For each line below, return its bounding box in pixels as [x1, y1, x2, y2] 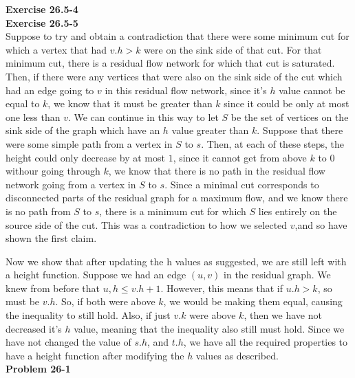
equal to [6, 96, 40, 111]
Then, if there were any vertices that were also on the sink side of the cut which [6, 69, 343, 83]
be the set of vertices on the [230, 109, 349, 124]
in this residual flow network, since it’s [105, 82, 267, 97]
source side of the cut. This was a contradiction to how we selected [6, 217, 288, 232]
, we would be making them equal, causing [163, 294, 343, 309]
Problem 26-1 [6, 362, 71, 376]
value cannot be [279, 82, 345, 97]
